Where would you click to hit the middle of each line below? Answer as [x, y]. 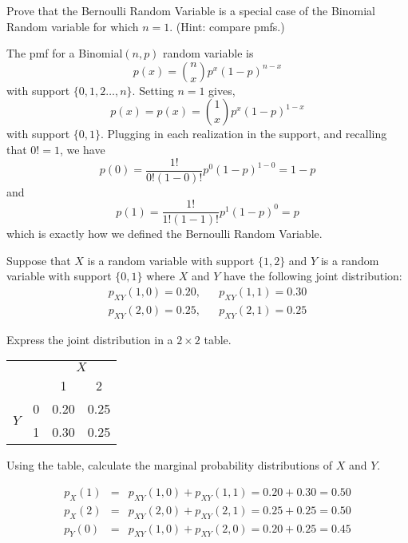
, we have [82, 149]
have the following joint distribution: [313, 276]
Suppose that [39, 260]
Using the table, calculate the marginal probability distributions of [169, 465]
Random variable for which [73, 26]
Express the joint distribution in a [90, 339]
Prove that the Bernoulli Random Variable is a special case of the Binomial [191, 10]
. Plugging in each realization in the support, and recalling [244, 134]
